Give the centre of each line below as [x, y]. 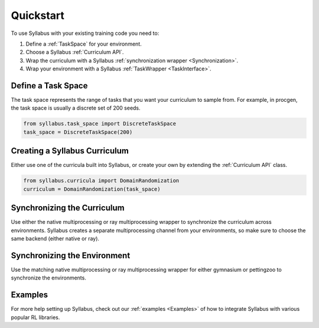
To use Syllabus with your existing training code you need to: [85, 33]
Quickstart [38, 15]
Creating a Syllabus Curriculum [70, 151]
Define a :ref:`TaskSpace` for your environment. [84, 44]
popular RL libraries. [35, 317]
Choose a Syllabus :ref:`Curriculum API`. [75, 52]
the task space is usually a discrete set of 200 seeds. [76, 108]
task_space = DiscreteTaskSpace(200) [78, 132]
